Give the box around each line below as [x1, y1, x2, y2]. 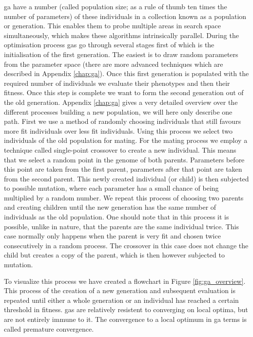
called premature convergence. [4, 323, 94, 334]
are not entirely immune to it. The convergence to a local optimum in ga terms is [4, 314, 247, 324]
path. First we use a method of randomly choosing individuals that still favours [4, 116, 241, 126]
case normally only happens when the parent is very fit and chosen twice [4, 231, 221, 241]
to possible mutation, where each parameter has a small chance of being [4, 183, 219, 193]
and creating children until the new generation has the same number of [4, 202, 216, 212]
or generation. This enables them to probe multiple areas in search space [4, 20, 221, 31]
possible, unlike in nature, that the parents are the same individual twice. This [4, 221, 239, 231]
